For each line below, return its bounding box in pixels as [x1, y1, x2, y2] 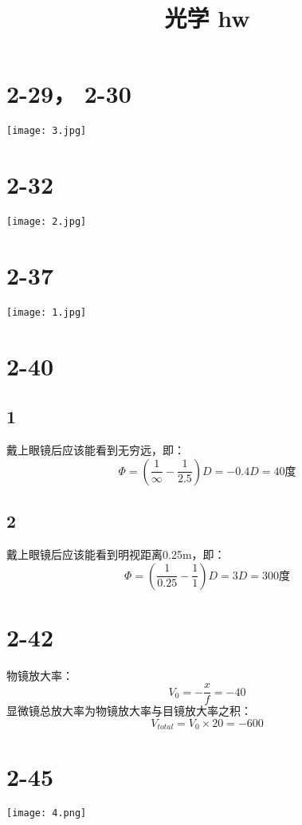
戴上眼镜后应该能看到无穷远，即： [6, 442, 185, 458]
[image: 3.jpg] [6, 125, 87, 137]
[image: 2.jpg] [6, 216, 87, 228]
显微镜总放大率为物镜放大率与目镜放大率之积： [6, 702, 252, 719]
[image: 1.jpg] [6, 306, 87, 318]
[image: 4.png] [6, 807, 87, 819]
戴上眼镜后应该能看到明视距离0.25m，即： [6, 545, 226, 562]
